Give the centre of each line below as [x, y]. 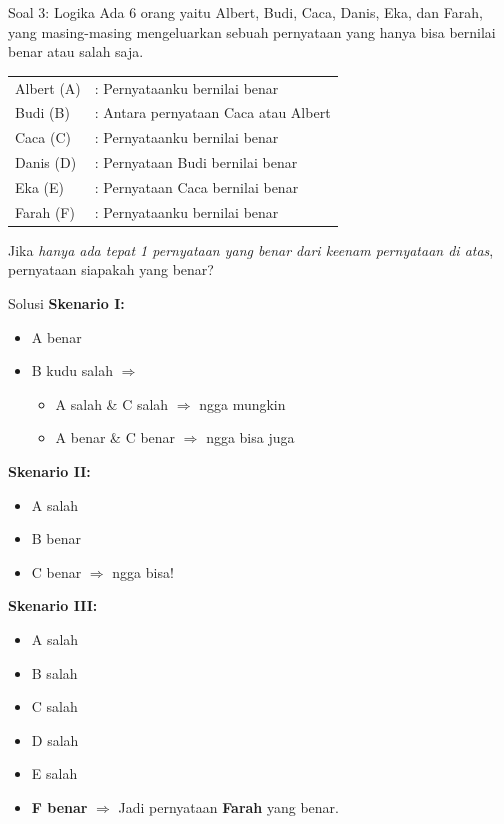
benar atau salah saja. [76, 51]
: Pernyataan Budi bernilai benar [196, 162]
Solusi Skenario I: [66, 303]
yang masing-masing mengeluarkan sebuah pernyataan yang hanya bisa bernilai [252, 31]
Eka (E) [40, 186]
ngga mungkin [242, 403]
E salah [54, 773]
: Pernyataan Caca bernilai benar [196, 186]
